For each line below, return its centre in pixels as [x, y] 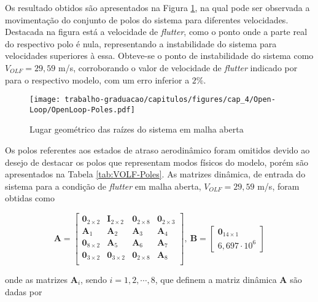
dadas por [24, 291]
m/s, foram [278, 186]
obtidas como [30, 198]
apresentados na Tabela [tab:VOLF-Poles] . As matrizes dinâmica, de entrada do [155, 174]
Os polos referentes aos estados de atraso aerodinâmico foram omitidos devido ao [157, 150]
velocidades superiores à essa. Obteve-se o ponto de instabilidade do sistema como [159, 56]
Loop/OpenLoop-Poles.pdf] [82, 110]
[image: [45, 100]
